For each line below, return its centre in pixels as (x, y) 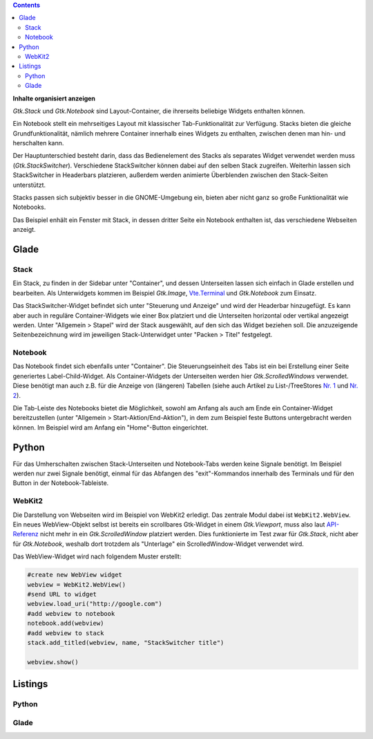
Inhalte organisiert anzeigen (54, 98)
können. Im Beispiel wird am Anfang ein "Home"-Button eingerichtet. (111, 427)
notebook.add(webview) (66, 623)
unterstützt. (29, 185)
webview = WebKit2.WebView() (77, 584)
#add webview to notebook (71, 613)
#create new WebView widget (75, 575)
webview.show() (53, 662)
